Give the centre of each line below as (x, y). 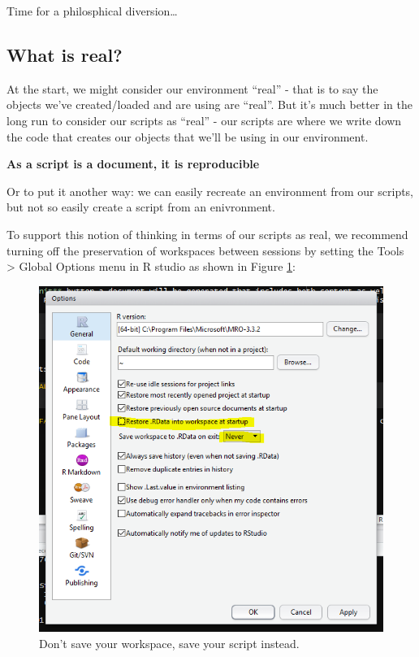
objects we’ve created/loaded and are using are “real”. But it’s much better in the (209, 104)
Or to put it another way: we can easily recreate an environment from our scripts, (210, 191)
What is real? (65, 54)
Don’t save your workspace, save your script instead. (169, 643)
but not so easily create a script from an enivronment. (141, 207)
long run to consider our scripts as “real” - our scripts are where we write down (204, 120)
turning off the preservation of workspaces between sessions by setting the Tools (205, 250)
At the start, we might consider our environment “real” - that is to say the (192, 88)
